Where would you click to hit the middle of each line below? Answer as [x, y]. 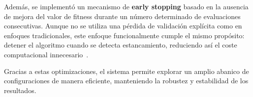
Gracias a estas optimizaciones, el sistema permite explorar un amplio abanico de [126, 71]
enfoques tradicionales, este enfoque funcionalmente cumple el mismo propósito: [124, 35]
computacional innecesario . [46, 54]
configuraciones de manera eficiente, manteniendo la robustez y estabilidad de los [126, 81]
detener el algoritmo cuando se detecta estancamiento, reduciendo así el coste [121, 45]
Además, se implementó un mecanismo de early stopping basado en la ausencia [126, 6]
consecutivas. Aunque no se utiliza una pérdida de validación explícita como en [123, 26]
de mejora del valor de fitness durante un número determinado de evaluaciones [122, 16]
